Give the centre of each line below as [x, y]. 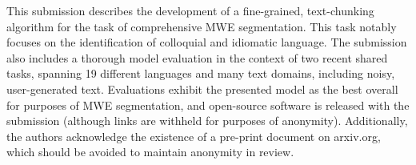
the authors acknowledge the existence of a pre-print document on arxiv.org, [194, 136]
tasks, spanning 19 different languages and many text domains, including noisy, [201, 73]
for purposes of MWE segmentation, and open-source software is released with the [208, 105]
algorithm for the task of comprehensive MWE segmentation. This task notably [202, 26]
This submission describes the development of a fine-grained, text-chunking [190, 10]
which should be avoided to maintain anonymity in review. [150, 152]
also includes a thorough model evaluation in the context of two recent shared [197, 57]
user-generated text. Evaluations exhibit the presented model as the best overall [202, 89]
